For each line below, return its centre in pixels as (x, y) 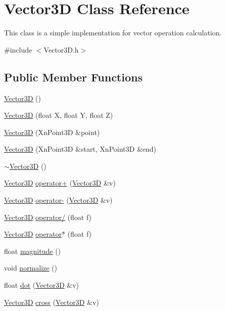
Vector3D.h (61, 49)
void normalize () (31, 268)
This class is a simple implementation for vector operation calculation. (113, 33)
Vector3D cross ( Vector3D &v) (52, 302)
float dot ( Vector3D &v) (42, 285)
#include (18, 49)
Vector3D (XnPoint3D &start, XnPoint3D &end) (80, 149)
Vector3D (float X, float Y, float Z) (59, 115)
